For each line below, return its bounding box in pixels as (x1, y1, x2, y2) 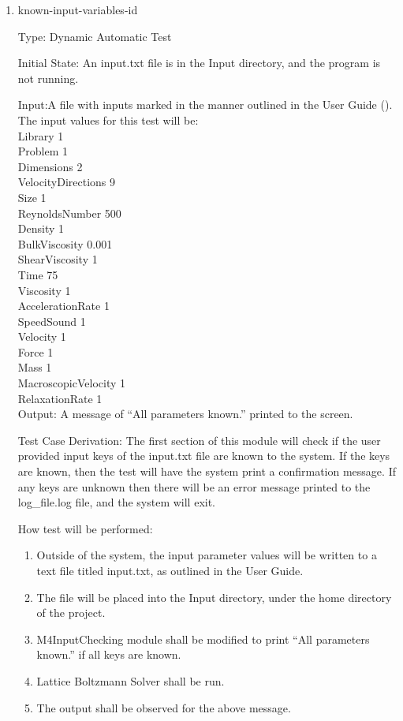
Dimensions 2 (17, 158, 83, 174)
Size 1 (17, 189, 47, 205)
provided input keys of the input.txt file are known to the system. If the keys (17, 447, 390, 464)
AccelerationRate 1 (17, 297, 110, 314)
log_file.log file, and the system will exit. (17, 494, 216, 510)
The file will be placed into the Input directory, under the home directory (36, 588, 392, 605)
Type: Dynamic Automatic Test (17, 28, 172, 44)
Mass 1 (17, 359, 52, 375)
